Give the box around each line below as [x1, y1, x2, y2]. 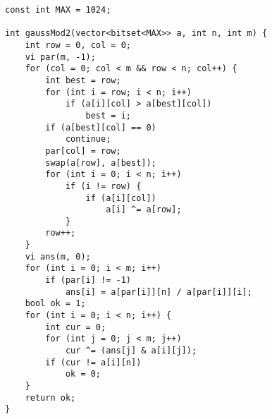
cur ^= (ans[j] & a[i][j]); [65, 346, 197, 356]
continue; [65, 134, 111, 145]
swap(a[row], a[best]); [45, 157, 156, 168]
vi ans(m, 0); [25, 251, 91, 262]
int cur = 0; [45, 322, 106, 332]
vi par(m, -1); [25, 51, 96, 62]
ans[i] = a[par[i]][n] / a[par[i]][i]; [65, 286, 252, 297]
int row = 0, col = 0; [25, 40, 131, 50]
